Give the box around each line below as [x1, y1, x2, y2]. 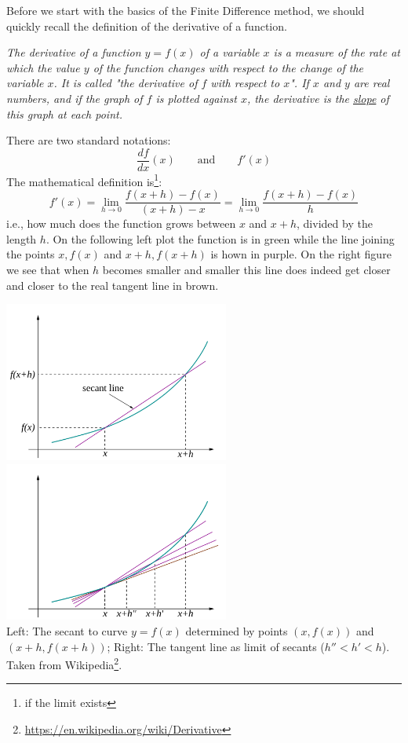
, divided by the [297, 215, 373, 232]
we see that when [6, 261, 89, 277]
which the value [6, 59, 80, 75]
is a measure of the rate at [273, 44, 400, 60]
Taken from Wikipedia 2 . [6, 654, 122, 672]
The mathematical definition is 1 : [6, 170, 162, 189]
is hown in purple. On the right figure [210, 246, 392, 262]
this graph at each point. [6, 105, 122, 122]
